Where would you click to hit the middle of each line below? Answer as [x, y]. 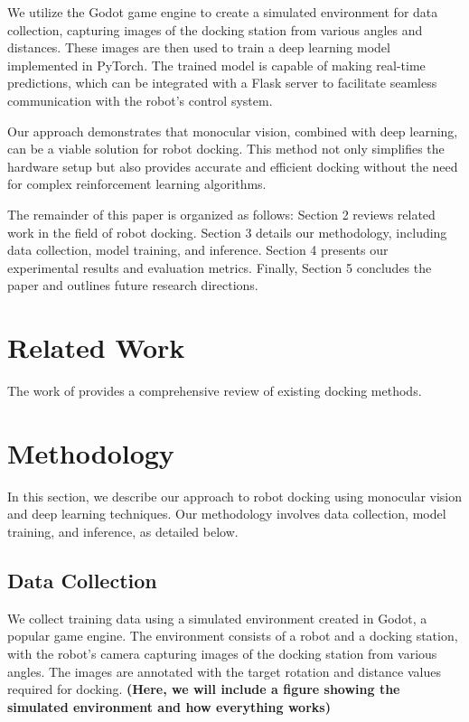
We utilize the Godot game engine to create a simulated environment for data [223, 12]
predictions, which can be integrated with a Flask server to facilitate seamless [222, 83]
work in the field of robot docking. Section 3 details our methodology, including [227, 232]
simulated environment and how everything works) [169, 706]
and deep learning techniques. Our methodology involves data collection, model [227, 514]
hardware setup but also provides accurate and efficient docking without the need [233, 166]
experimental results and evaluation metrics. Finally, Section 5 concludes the [220, 267]
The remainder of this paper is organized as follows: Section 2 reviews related [221, 214]
